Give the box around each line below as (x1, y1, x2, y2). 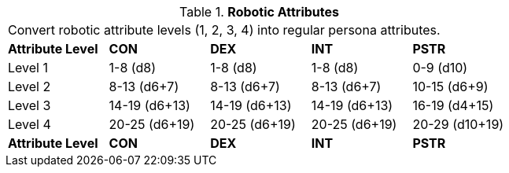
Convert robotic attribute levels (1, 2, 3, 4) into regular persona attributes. (8, 22, 441, 38)
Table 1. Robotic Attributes (179, 4, 339, 20)
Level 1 (8, 60, 48, 75)
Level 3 (8, 98, 51, 113)
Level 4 (8, 116, 51, 132)
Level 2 (8, 79, 51, 94)
